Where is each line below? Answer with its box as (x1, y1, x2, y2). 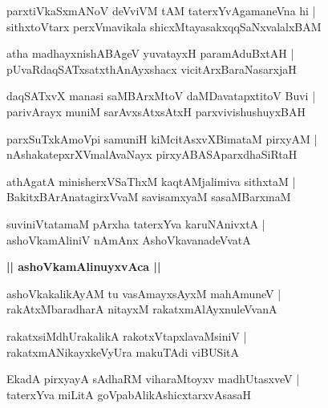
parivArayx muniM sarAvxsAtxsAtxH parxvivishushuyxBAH (6, 103, 306, 119)
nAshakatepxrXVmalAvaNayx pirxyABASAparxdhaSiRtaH (6, 146, 298, 163)
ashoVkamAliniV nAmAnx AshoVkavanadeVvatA (6, 231, 251, 248)
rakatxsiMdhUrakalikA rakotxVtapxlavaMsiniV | (6, 327, 247, 344)
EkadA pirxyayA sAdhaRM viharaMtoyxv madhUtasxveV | (6, 370, 300, 387)
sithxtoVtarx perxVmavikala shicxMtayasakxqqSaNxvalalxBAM (6, 18, 322, 34)
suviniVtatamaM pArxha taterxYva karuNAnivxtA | (6, 215, 265, 232)
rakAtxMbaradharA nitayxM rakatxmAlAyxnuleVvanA (6, 301, 277, 317)
